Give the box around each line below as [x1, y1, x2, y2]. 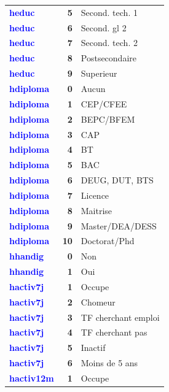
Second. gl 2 [81, 21, 127, 34]
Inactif [81, 341, 106, 354]
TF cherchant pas [81, 326, 147, 339]
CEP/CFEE [81, 97, 127, 110]
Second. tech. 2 [81, 36, 138, 49]
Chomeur [81, 295, 116, 308]
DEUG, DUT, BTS [81, 174, 154, 186]
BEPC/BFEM [81, 112, 135, 125]
